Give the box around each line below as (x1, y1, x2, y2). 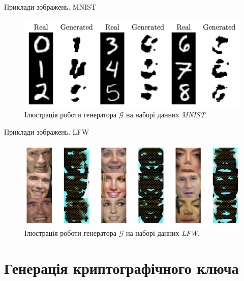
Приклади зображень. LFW (4, 126, 89, 137)
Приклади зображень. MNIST (4, 2, 97, 12)
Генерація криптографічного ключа (4, 258, 239, 278)
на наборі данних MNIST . (126, 109, 207, 120)
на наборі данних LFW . (126, 228, 200, 238)
